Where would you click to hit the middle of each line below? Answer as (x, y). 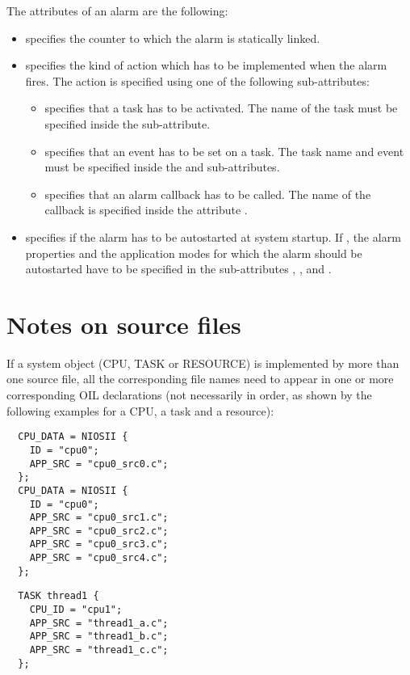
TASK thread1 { (59, 596)
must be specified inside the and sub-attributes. (162, 167)
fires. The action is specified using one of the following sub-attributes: (197, 80)
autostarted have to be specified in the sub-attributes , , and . (178, 269)
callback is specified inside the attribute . (146, 210)
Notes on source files (124, 324)
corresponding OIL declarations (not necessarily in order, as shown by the (189, 395)
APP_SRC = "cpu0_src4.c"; (99, 558)
